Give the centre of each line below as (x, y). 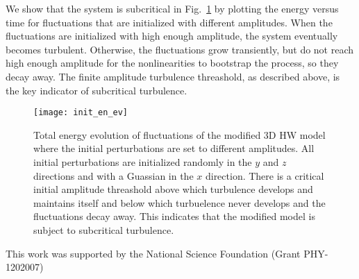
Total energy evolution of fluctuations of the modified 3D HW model (179, 134)
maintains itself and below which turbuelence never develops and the (179, 202)
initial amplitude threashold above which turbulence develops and (173, 189)
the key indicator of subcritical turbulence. (97, 90)
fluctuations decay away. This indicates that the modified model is (174, 216)
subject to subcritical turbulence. (104, 229)
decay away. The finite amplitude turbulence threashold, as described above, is (173, 76)
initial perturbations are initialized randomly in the (143, 162)
